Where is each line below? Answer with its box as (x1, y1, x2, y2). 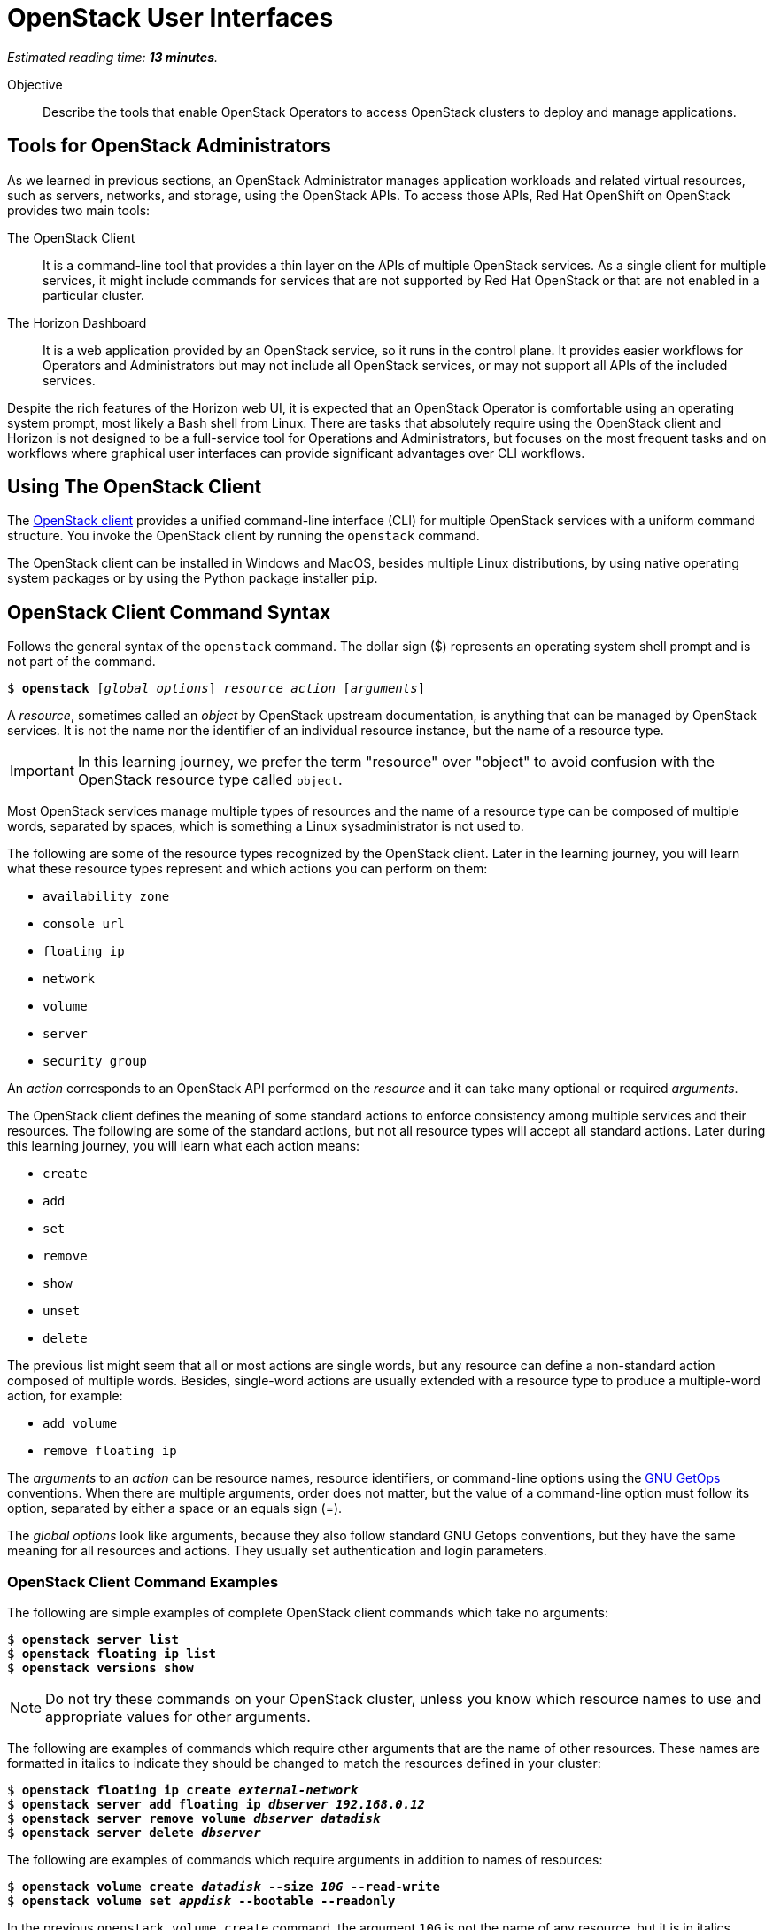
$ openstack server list (7, 1632, 179, 1647)
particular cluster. (43, 287, 144, 303)
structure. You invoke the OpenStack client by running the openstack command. (7, 528, 480, 544)
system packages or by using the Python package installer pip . (7, 570, 378, 586)
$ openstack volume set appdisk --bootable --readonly (7, 1894, 396, 1909)
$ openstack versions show (7, 1661, 194, 1676)
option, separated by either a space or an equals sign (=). (7, 1500, 343, 1516)
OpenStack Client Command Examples (7, 1572, 279, 1591)
